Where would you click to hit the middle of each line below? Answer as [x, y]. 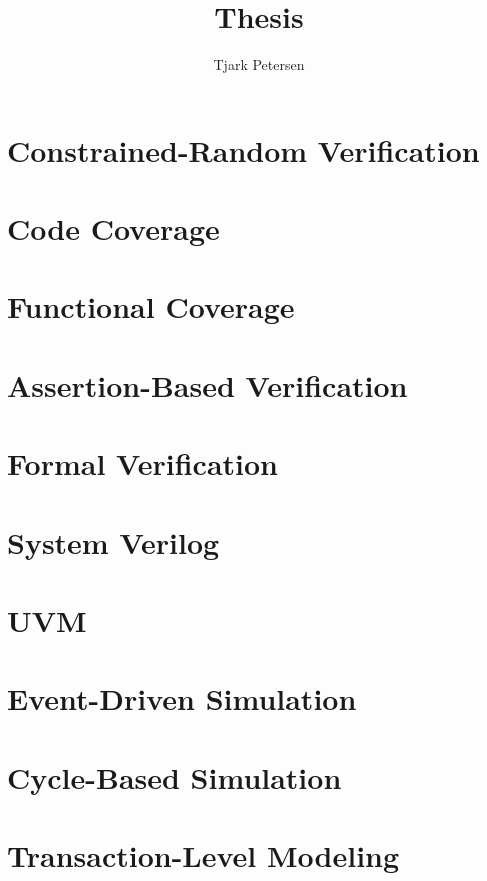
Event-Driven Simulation [182, 698]
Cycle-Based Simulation [174, 776]
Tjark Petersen [259, 64]
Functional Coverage [151, 306]
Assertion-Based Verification [207, 384]
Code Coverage [113, 228]
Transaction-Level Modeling [203, 855]
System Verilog [113, 541]
